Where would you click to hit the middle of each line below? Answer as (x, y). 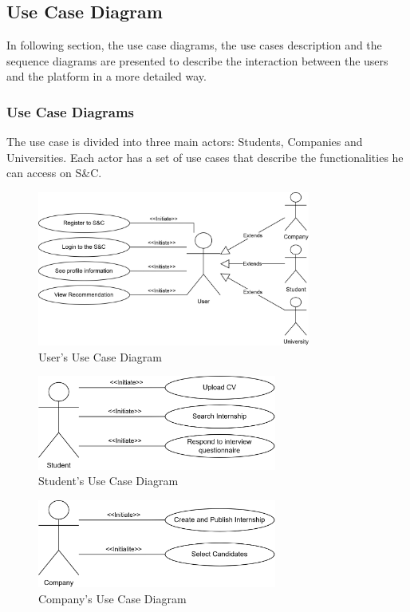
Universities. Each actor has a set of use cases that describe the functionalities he (205, 157)
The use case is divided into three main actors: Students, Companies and (185, 142)
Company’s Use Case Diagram (112, 598)
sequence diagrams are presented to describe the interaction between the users (197, 60)
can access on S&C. (54, 173)
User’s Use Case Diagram (100, 356)
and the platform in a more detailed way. (106, 76)
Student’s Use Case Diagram (108, 481)
